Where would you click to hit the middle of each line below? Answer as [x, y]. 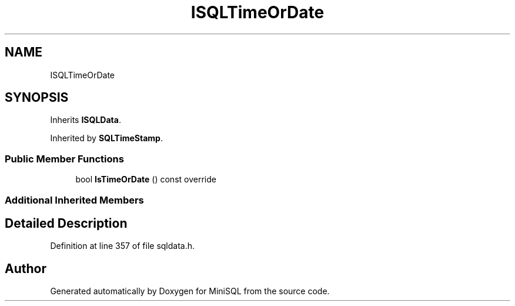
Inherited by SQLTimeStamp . [106, 138]
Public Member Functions [64, 159]
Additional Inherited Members [74, 200]
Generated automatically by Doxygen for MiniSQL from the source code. [190, 291]
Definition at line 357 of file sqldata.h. [123, 246]
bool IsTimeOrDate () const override [146, 179]
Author [26, 268]
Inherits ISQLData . [86, 120]
